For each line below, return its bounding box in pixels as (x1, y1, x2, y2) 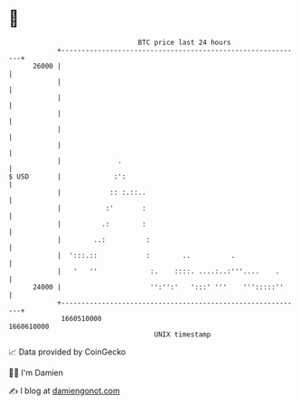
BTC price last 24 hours (137, 38, 231, 47)
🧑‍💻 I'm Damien (8, 367, 64, 378)
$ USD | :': (8, 171, 127, 181)
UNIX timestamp (154, 329, 211, 339)
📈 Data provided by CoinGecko (8, 346, 127, 357)
